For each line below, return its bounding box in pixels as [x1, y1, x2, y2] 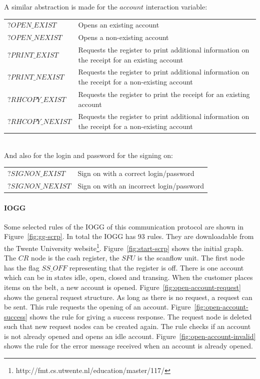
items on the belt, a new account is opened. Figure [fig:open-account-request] [4, 281, 241, 292]
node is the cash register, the [31, 252, 119, 263]
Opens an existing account [78, 19, 159, 30]
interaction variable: [145, 1, 207, 11]
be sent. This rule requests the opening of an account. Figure [4, 301, 191, 312]
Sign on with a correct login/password [77, 167, 194, 178]
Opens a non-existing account [78, 32, 169, 42]
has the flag [4, 262, 39, 272]
